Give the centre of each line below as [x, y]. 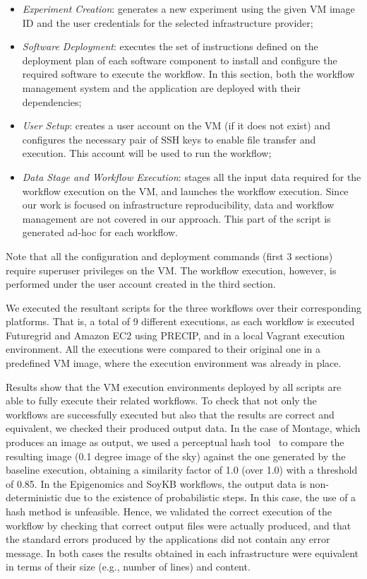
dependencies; [52, 101]
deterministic [34, 497]
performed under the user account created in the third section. [141, 284]
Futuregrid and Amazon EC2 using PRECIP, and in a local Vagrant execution [175, 335]
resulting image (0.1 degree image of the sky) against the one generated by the [176, 456]
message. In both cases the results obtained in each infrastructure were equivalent [182, 552]
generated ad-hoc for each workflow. [100, 232]
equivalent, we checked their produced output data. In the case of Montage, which [183, 428]
